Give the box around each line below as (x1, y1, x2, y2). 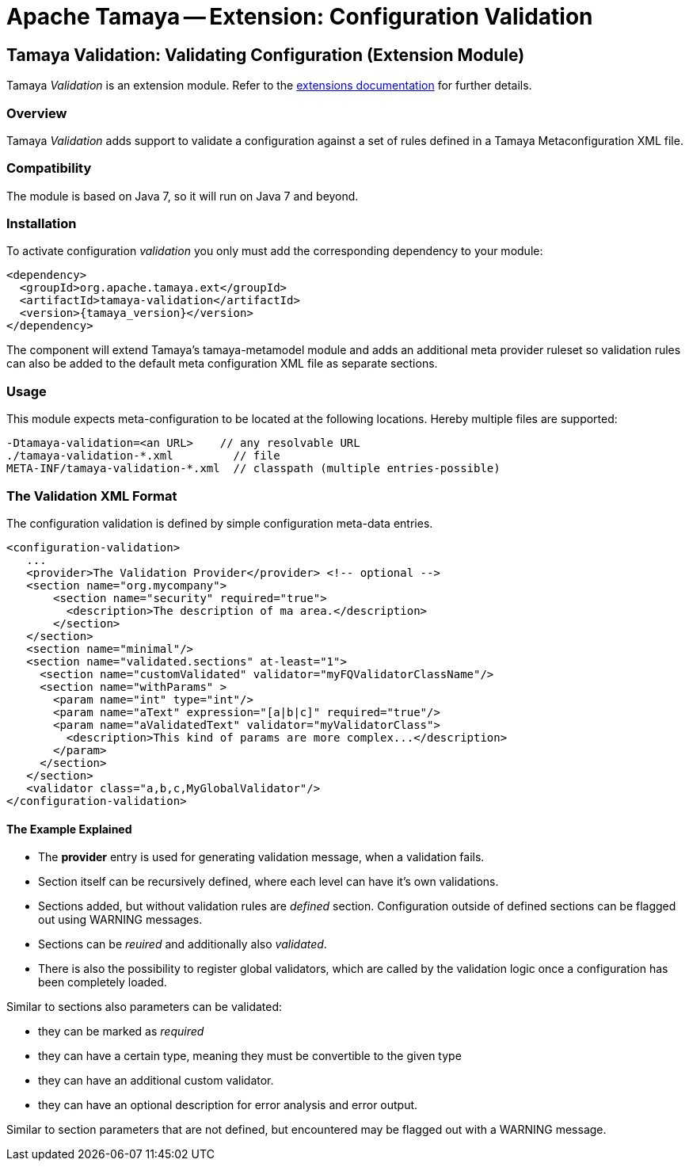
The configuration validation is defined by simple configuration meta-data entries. (6, 516, 433, 530)
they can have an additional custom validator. (38, 1074, 274, 1088)
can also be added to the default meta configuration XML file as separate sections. (6, 357, 438, 371)
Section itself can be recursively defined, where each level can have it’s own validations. (38, 875, 499, 889)
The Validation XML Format (6, 487, 177, 504)
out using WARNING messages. (38, 913, 203, 927)
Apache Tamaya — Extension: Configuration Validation (6, 3, 593, 30)
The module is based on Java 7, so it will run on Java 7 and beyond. (6, 189, 359, 203)
